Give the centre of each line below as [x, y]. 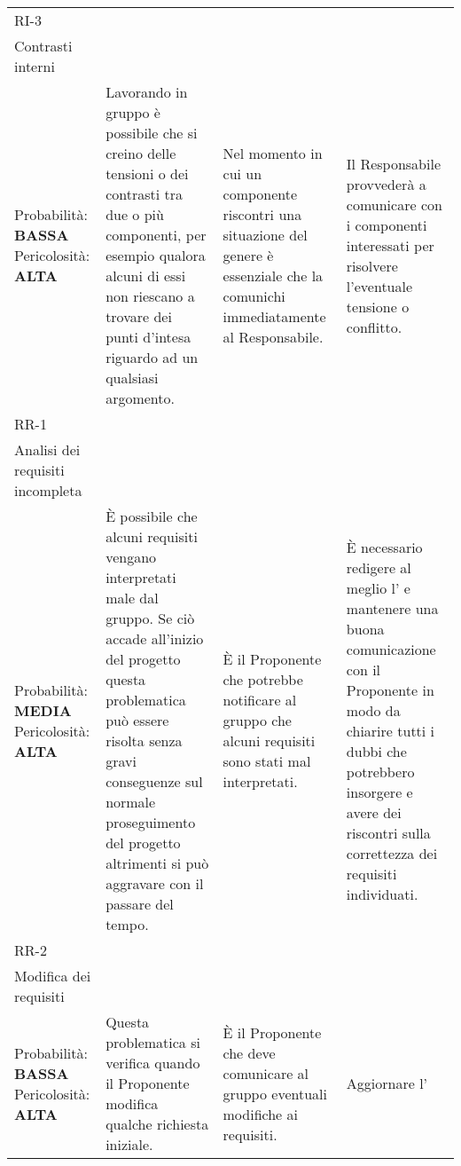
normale [131, 802]
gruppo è [133, 112]
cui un [242, 173]
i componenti [387, 225]
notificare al [260, 700]
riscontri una [262, 214]
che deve [249, 1052]
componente [260, 194]
